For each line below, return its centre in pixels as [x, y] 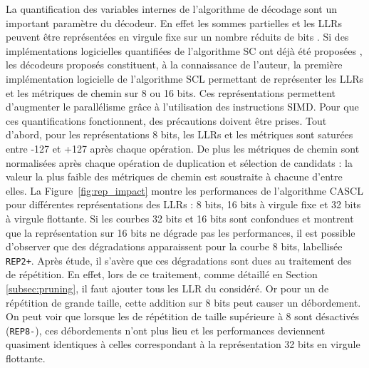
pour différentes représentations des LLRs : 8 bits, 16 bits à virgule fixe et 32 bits [183, 204]
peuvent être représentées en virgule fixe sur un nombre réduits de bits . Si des [177, 37]
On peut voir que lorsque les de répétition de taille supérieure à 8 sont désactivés [183, 316]
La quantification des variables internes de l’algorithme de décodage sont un [171, 9]
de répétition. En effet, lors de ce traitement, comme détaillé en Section [162, 274]
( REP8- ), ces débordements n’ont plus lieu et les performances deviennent [166, 330]
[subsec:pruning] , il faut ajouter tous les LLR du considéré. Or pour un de [167, 288]
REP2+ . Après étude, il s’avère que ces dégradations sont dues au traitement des [179, 260]
